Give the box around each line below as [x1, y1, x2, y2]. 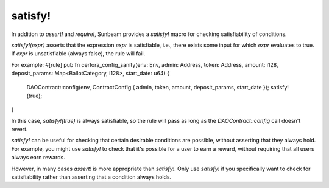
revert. [11, 125, 28, 133]
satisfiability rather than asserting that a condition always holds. [11, 173, 172, 181]
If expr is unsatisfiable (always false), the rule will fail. [11, 50, 146, 57]
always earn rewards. [11, 154, 65, 161]
